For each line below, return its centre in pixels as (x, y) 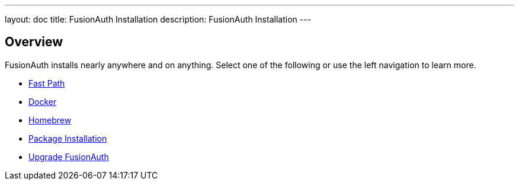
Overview (34, 42)
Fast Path (47, 83)
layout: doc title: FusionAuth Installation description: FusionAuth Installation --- (158, 19)
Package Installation (68, 138)
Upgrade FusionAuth (69, 157)
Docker (43, 101)
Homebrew (50, 120)
